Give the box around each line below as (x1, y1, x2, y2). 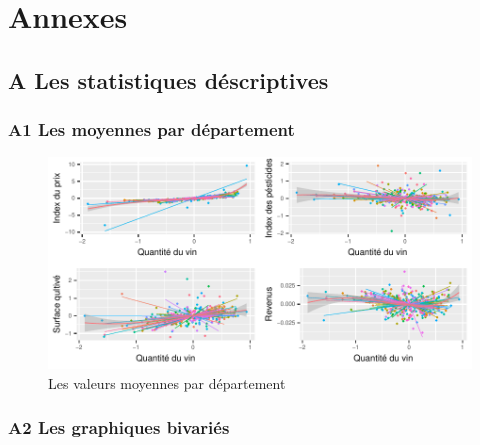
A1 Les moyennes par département (8, 117, 295, 142)
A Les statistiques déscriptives (8, 64, 329, 95)
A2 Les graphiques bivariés (8, 415, 230, 440)
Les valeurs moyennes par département (48, 372, 286, 393)
